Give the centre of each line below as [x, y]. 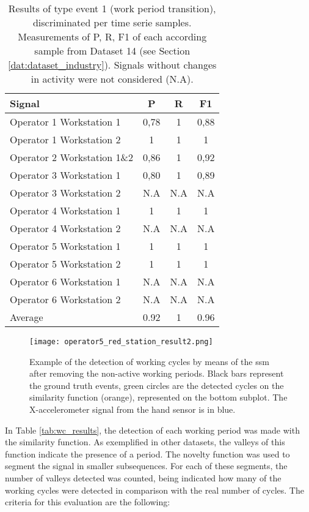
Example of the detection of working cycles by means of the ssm [149, 361]
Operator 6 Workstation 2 [65, 299]
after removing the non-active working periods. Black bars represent [157, 373]
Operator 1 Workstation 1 [65, 122]
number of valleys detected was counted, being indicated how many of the [143, 478]
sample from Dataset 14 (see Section [112, 51]
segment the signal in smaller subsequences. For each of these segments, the [146, 466]
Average [27, 317]
